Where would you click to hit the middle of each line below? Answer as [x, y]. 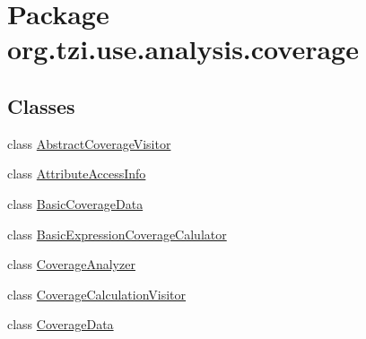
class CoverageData [61, 324]
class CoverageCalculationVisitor [97, 294]
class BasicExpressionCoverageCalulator [117, 234]
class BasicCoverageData [75, 203]
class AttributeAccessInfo [77, 174]
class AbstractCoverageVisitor [89, 143]
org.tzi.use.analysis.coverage [183, 49]
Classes [41, 105]
